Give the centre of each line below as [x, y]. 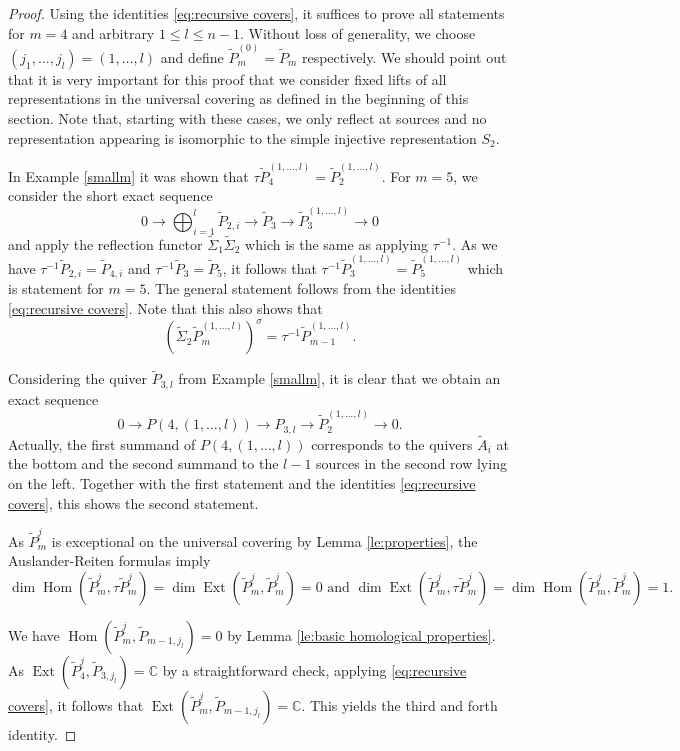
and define [192, 56]
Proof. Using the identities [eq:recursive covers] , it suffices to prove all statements [256, 13]
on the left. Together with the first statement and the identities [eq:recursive [242, 482]
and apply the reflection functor [105, 243]
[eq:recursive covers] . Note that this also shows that [165, 308]
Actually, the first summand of [102, 443]
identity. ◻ [42, 734]
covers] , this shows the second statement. [133, 502]
